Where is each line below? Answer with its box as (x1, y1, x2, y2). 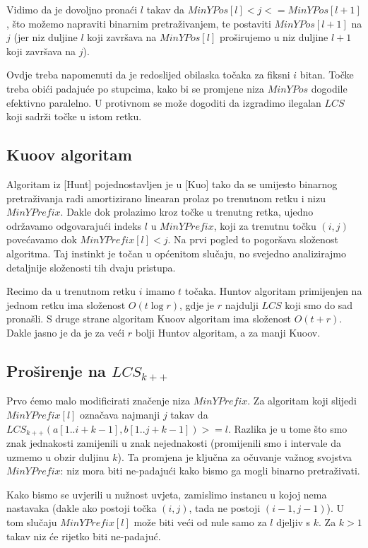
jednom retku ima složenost (6, 297, 126, 312)
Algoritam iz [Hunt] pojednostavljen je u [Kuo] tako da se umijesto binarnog (6, 176, 338, 191)
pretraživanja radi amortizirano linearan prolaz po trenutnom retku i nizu (6, 190, 326, 205)
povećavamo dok (6, 232, 77, 247)
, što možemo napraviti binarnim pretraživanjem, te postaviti (6, 16, 271, 30)
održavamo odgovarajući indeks (6, 218, 142, 233)
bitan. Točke (299, 67, 354, 82)
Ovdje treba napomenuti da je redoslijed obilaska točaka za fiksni (6, 67, 290, 82)
